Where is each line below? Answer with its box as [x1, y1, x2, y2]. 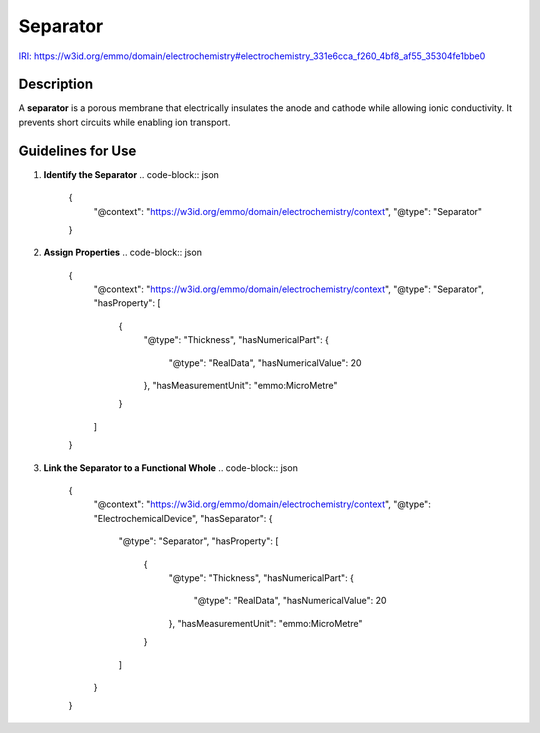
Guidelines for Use [18, 142, 137, 159]
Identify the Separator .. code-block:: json [43, 168, 220, 180]
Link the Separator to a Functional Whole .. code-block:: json [43, 461, 299, 474]
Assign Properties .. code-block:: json [43, 246, 202, 259]
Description [18, 76, 94, 93]
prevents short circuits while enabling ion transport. [18, 116, 231, 128]
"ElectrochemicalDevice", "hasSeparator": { [93, 512, 273, 524]
